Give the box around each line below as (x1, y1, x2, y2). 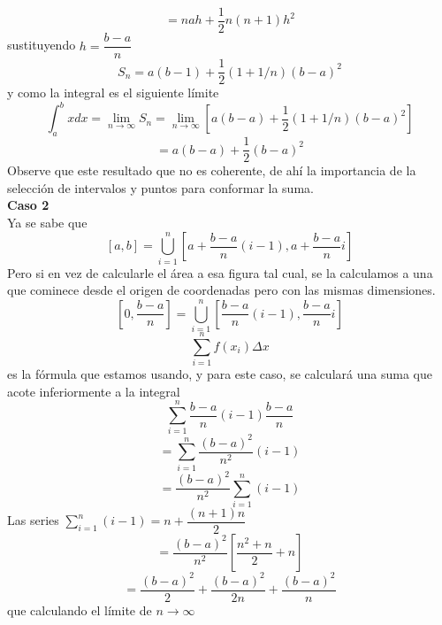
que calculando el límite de (7, 600, 152, 619)
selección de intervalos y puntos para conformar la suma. (7, 178, 314, 197)
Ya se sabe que (7, 212, 88, 231)
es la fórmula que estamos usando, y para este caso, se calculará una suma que (7, 365, 432, 383)
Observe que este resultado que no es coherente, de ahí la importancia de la (7, 161, 416, 180)
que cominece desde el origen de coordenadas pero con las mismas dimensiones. (7, 281, 436, 299)
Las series (7, 511, 59, 529)
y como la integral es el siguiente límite (7, 83, 219, 102)
